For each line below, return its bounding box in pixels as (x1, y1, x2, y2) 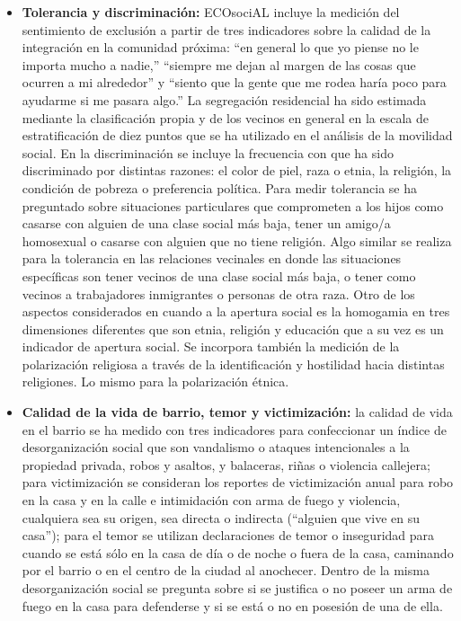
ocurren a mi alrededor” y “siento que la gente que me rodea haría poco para (22, 73, 447, 92)
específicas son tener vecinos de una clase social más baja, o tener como (22, 266, 416, 285)
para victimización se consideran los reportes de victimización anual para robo (22, 473, 454, 492)
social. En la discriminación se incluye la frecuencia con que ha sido (22, 143, 394, 162)
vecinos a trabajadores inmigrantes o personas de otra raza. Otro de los (22, 284, 415, 303)
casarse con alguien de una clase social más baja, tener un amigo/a (22, 214, 391, 233)
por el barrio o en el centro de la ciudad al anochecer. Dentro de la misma (22, 561, 430, 580)
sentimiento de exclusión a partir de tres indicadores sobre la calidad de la (22, 20, 431, 39)
